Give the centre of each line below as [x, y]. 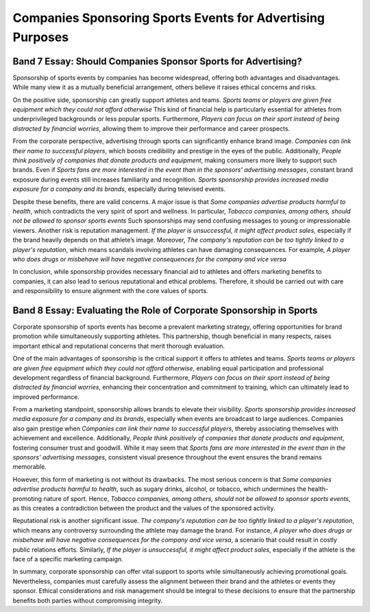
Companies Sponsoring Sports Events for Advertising [169, 18]
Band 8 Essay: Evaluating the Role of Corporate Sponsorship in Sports [165, 310]
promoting [27, 498]
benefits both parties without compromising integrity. [88, 600]
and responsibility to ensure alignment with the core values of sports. [110, 291]
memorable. [30, 467]
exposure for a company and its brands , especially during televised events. [119, 189]
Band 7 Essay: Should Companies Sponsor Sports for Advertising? [157, 61]
